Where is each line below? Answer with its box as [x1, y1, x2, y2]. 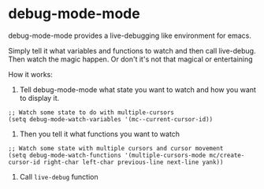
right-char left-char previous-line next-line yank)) [43, 158, 224, 166]
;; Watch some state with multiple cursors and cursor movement [8, 144, 224, 152]
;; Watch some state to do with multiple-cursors [8, 108, 175, 117]
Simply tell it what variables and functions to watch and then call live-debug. [8, 46, 256, 55]
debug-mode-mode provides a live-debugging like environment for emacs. [8, 31, 252, 40]
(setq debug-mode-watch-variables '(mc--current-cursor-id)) [8, 115, 214, 123]
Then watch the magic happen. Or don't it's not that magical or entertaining [8, 54, 254, 64]
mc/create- [209, 151, 245, 159]
